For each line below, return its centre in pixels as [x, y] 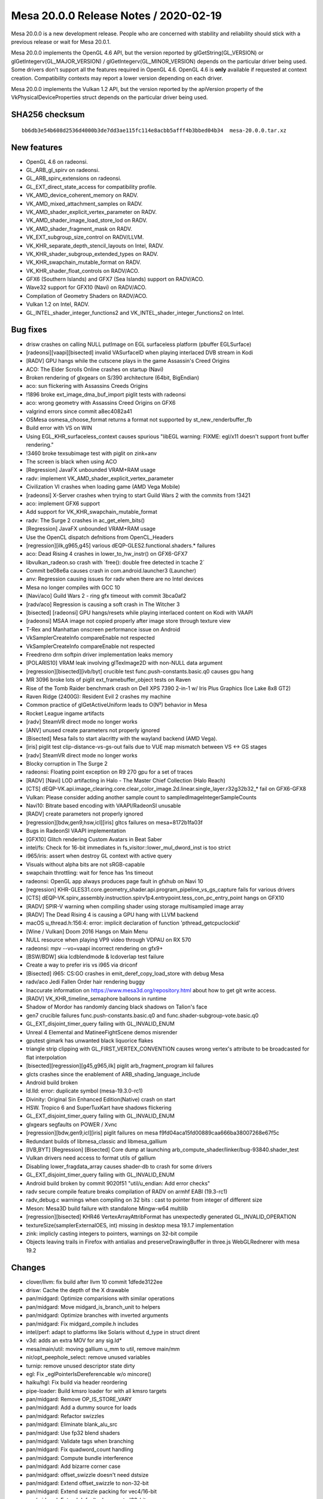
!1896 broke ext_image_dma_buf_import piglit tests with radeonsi [106, 394]
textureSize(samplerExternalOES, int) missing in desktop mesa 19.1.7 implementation [130, 1225]
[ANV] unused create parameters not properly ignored [93, 730]
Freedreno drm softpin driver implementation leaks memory [99, 654]
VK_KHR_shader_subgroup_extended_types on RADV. [92, 254]
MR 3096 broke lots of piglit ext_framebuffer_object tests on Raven [109, 680]
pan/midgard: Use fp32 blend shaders [73, 1432]
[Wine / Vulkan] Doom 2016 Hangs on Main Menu [87, 931]
